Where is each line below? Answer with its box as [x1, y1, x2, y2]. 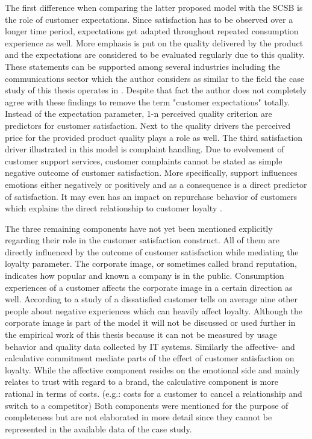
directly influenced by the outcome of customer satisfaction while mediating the [5, 245, 299, 258]
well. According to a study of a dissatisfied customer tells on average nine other [5, 293, 298, 305]
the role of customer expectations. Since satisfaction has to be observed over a [5, 13, 293, 25]
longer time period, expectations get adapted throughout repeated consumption [5, 25, 299, 37]
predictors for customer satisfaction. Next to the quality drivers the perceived [5, 119, 291, 131]
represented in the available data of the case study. [5, 422, 192, 435]
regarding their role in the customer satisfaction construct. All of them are [5, 234, 279, 246]
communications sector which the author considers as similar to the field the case [5, 72, 304, 84]
